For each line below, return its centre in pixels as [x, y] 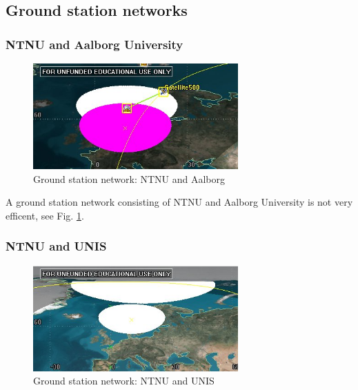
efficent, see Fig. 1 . [45, 215]
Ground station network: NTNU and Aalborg [129, 178]
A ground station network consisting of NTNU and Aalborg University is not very [179, 202]
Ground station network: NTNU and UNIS [124, 381]
